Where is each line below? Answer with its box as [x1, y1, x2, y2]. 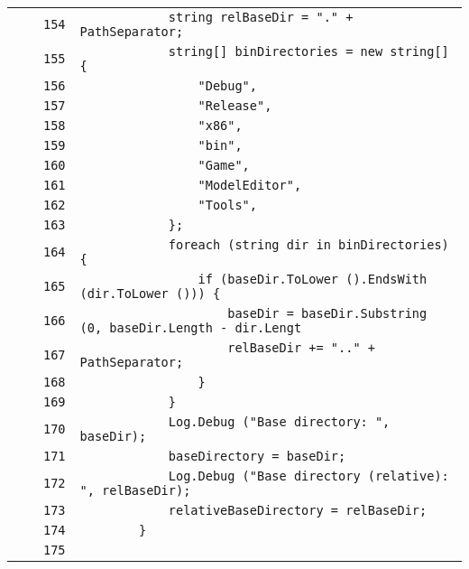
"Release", [198, 98, 272, 113]
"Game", [198, 158, 250, 173]
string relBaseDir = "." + [168, 10, 354, 24]
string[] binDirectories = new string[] [168, 44, 449, 59]
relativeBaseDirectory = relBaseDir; [168, 503, 428, 518]
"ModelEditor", [198, 178, 302, 192]
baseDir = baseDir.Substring [227, 306, 428, 321]
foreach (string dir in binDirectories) [168, 238, 449, 252]
